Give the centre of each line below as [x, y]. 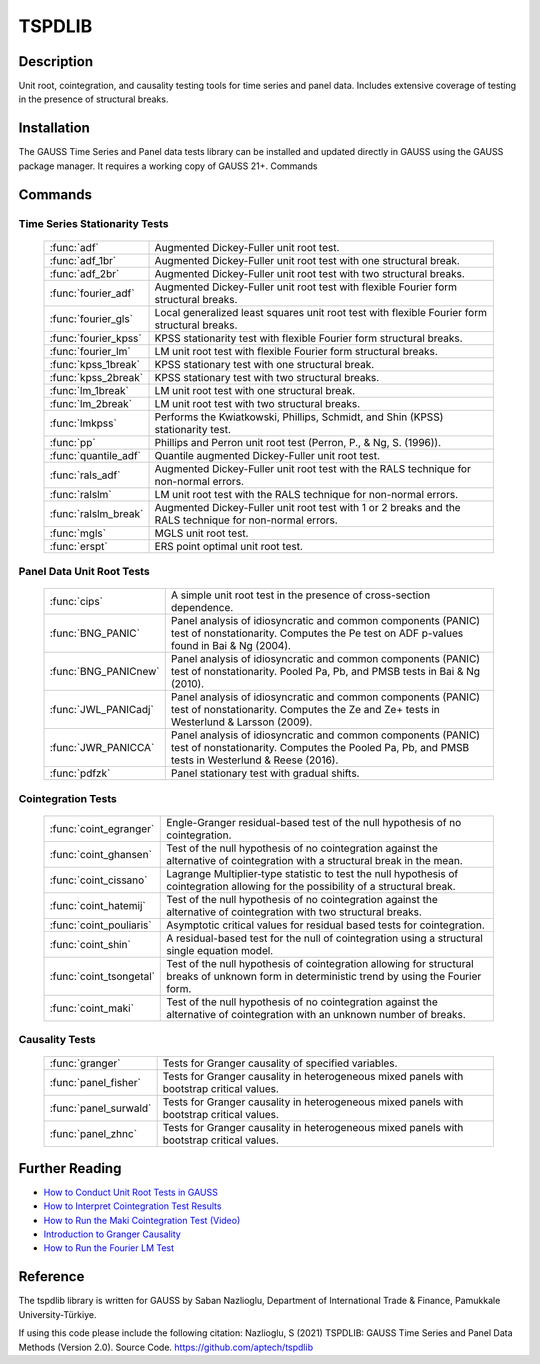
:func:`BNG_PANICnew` [104, 672]
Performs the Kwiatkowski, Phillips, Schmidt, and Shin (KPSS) [299, 417]
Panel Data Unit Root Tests [84, 572]
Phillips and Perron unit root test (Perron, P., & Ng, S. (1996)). [298, 442]
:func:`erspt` [79, 546]
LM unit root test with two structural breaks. [257, 403]
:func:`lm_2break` [91, 403]
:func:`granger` [85, 1063]
